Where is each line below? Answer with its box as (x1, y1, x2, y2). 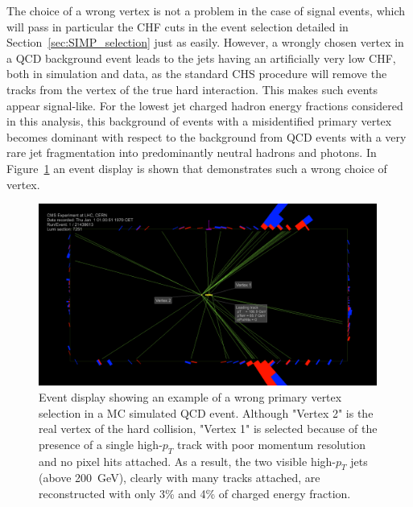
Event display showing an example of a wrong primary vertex (39, 388, 342, 405)
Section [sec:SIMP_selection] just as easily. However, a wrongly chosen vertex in (6, 34, 404, 51)
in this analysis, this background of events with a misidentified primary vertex (6, 113, 392, 130)
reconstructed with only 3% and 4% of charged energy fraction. (39, 484, 351, 501)
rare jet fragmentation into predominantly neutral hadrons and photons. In (6, 144, 377, 161)
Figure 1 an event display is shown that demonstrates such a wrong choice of (6, 159, 387, 176)
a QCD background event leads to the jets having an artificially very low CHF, (6, 49, 396, 66)
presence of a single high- (39, 435, 163, 452)
